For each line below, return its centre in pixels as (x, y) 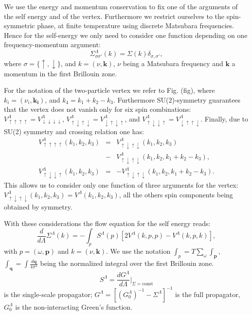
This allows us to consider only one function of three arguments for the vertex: (121, 184)
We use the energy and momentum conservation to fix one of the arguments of (121, 6)
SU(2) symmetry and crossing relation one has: (74, 131)
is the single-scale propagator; (48, 294)
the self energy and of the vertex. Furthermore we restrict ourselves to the (114, 16)
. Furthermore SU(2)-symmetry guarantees (177, 99)
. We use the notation (138, 251)
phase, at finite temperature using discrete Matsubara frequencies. (136, 26)
